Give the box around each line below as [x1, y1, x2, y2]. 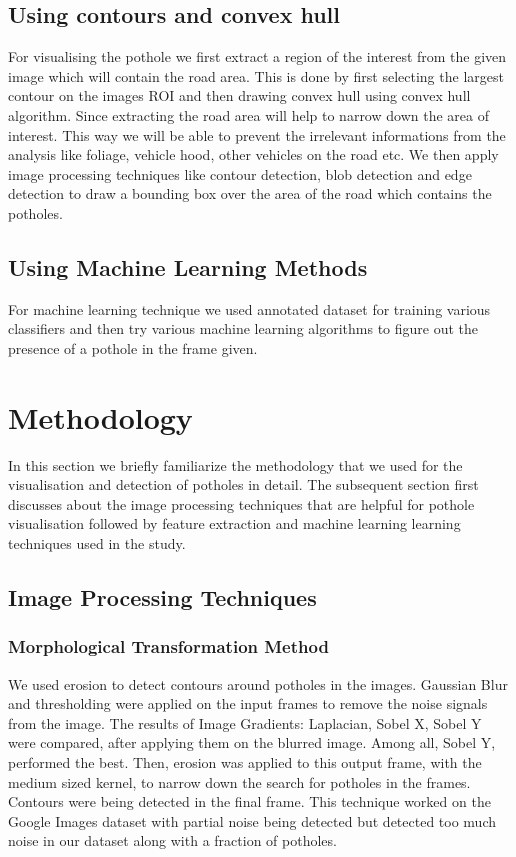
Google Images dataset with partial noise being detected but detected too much [8, 810, 496, 831]
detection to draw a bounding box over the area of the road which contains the [8, 183, 492, 204]
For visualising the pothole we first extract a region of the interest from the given [8, 46, 507, 67]
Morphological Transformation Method [8, 634, 329, 659]
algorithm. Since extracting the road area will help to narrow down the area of [8, 104, 489, 125]
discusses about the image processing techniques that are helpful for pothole [8, 493, 475, 514]
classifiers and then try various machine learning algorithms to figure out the [8, 318, 479, 339]
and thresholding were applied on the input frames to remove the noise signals [8, 693, 488, 714]
